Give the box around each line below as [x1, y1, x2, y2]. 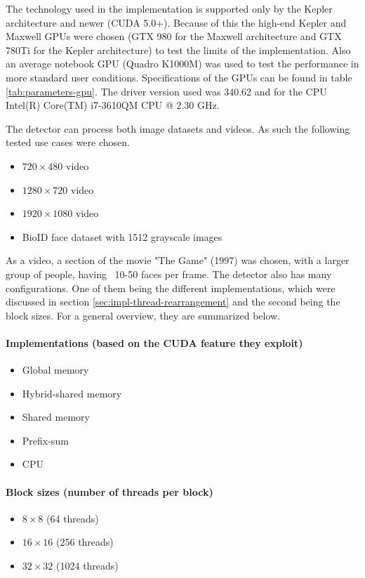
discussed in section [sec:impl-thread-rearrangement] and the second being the [6, 294, 340, 309]
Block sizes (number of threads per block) [6, 484, 213, 499]
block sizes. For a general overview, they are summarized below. [6, 308, 281, 322]
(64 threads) [46, 511, 99, 525]
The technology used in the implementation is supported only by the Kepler [6, 1, 333, 15]
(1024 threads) [56, 558, 119, 573]
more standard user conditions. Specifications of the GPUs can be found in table [6, 70, 352, 84]
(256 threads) [56, 534, 114, 549]
